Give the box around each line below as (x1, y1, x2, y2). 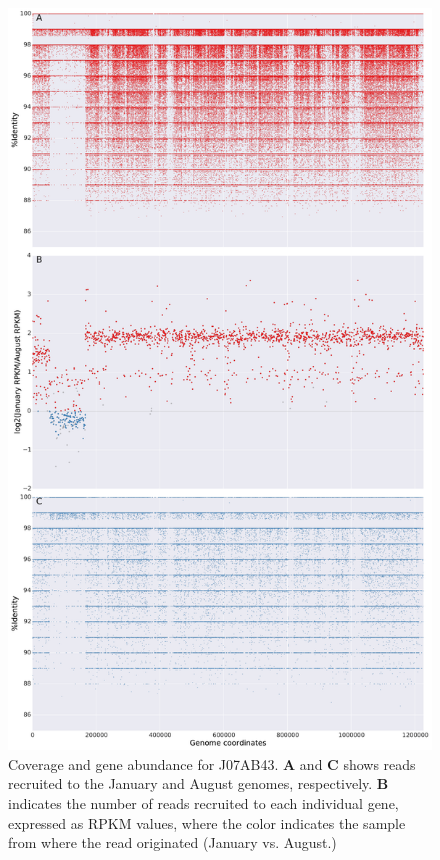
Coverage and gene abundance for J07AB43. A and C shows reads (8, 753, 416, 774)
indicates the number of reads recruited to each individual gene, (8, 792, 399, 813)
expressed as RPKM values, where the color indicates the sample (8, 812, 406, 833)
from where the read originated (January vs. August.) (8, 832, 337, 853)
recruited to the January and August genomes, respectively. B (8, 773, 389, 794)
